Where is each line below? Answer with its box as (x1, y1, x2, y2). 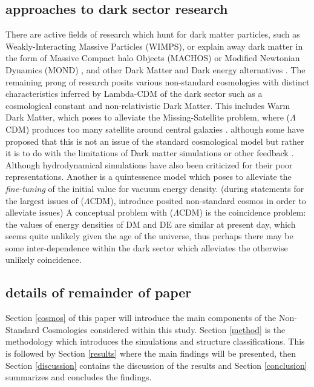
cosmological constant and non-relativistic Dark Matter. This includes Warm (5, 99, 290, 111)
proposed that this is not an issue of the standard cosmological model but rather (5, 134, 304, 147)
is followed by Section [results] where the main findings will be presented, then (5, 347, 296, 360)
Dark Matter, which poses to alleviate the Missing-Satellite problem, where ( (5, 111, 290, 124)
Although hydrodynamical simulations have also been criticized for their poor (5, 158, 293, 171)
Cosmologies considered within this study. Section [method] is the (42, 323, 286, 336)
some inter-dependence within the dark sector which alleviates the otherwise (5, 241, 288, 254)
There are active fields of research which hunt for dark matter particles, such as (5, 28, 300, 41)
